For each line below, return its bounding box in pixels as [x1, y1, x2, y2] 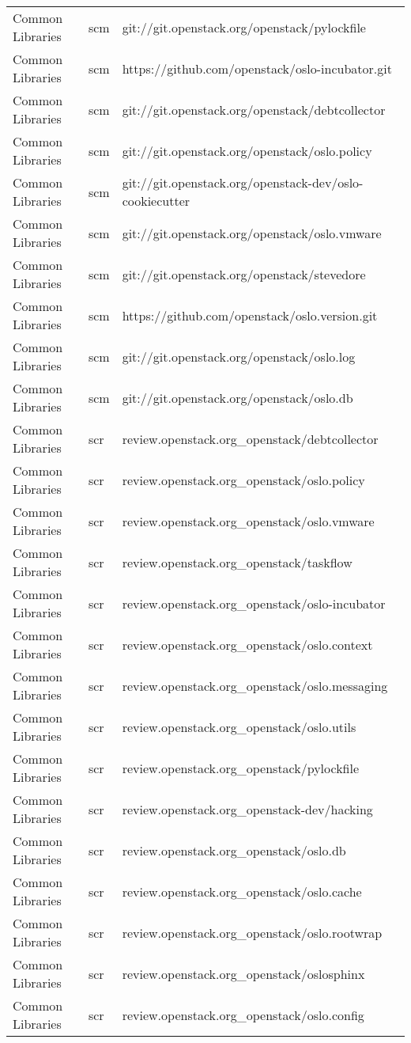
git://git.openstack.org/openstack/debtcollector [122, 100, 386, 119]
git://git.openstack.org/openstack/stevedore [122, 264, 366, 283]
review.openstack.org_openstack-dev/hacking [122, 799, 373, 818]
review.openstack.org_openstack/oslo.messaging [122, 676, 388, 695]
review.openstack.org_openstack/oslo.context [122, 635, 373, 654]
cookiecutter [122, 192, 190, 210]
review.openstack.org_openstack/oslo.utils [122, 717, 356, 736]
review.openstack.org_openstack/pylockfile [122, 758, 360, 777]
